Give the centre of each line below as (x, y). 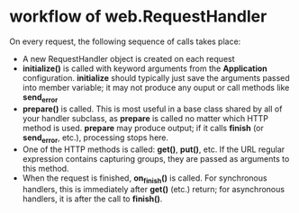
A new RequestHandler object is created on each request (129, 58)
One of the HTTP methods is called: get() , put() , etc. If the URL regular (154, 149)
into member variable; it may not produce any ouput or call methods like (156, 87)
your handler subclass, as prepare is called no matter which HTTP (145, 118)
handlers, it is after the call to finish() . (92, 199)
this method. (45, 168)
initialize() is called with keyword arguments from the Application (145, 68)
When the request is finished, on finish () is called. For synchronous (145, 179)
